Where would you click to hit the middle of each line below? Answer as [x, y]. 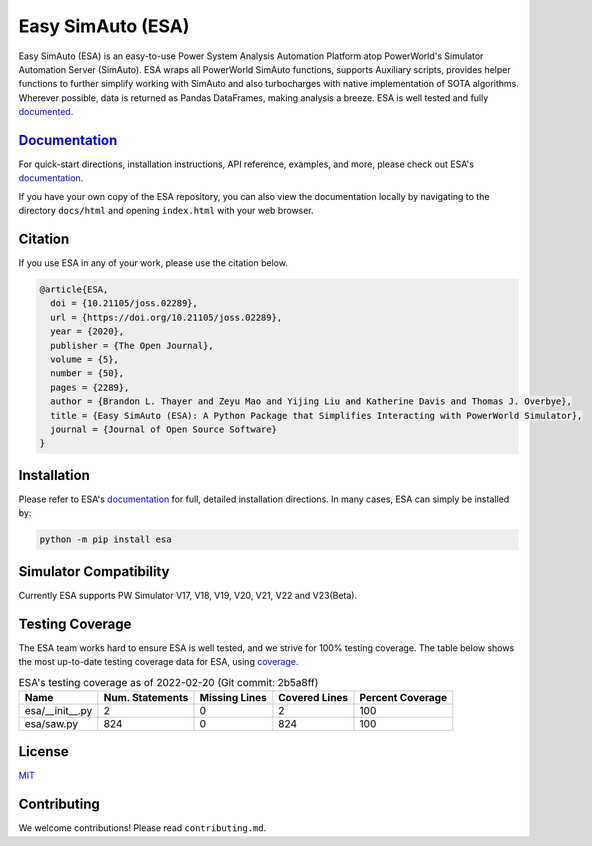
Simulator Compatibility [94, 571]
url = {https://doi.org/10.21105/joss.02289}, [166, 317]
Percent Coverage [403, 697]
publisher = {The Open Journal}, [132, 345]
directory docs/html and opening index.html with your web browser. [166, 211]
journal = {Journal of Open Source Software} [163, 429]
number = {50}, [87, 373]
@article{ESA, [74, 289]
